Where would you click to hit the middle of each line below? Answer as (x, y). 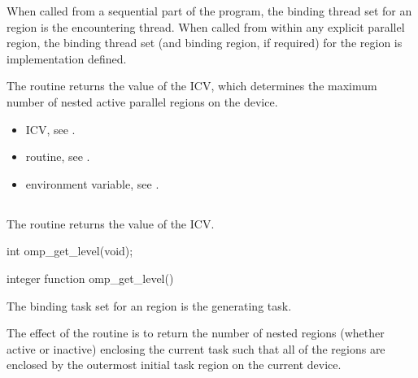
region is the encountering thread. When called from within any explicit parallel (206, 26)
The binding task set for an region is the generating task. (149, 305)
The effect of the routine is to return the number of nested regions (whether (196, 333)
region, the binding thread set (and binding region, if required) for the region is (205, 43)
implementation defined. (67, 58)
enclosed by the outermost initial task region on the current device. (174, 365)
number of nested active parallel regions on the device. (142, 101)
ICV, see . (50, 129)
